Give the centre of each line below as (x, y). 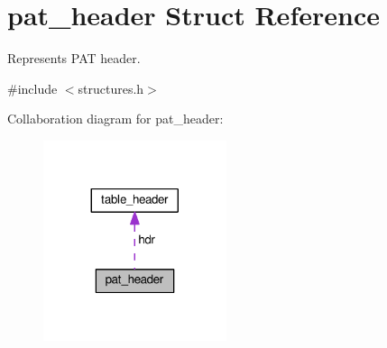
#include (32, 88)
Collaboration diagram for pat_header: (115, 119)
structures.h (111, 88)
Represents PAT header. (74, 58)
